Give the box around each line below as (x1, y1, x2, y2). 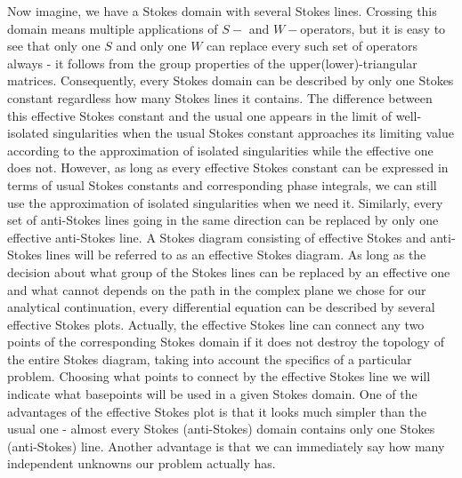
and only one (116, 36, 187, 55)
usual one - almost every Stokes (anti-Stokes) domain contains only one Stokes (7, 419, 435, 438)
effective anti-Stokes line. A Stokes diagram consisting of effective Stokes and (7, 227, 426, 246)
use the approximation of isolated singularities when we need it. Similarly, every (7, 193, 443, 211)
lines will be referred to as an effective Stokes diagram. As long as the (45, 245, 426, 264)
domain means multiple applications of (7, 19, 218, 37)
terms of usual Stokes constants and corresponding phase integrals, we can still (7, 175, 437, 194)
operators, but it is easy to (300, 19, 446, 37)
